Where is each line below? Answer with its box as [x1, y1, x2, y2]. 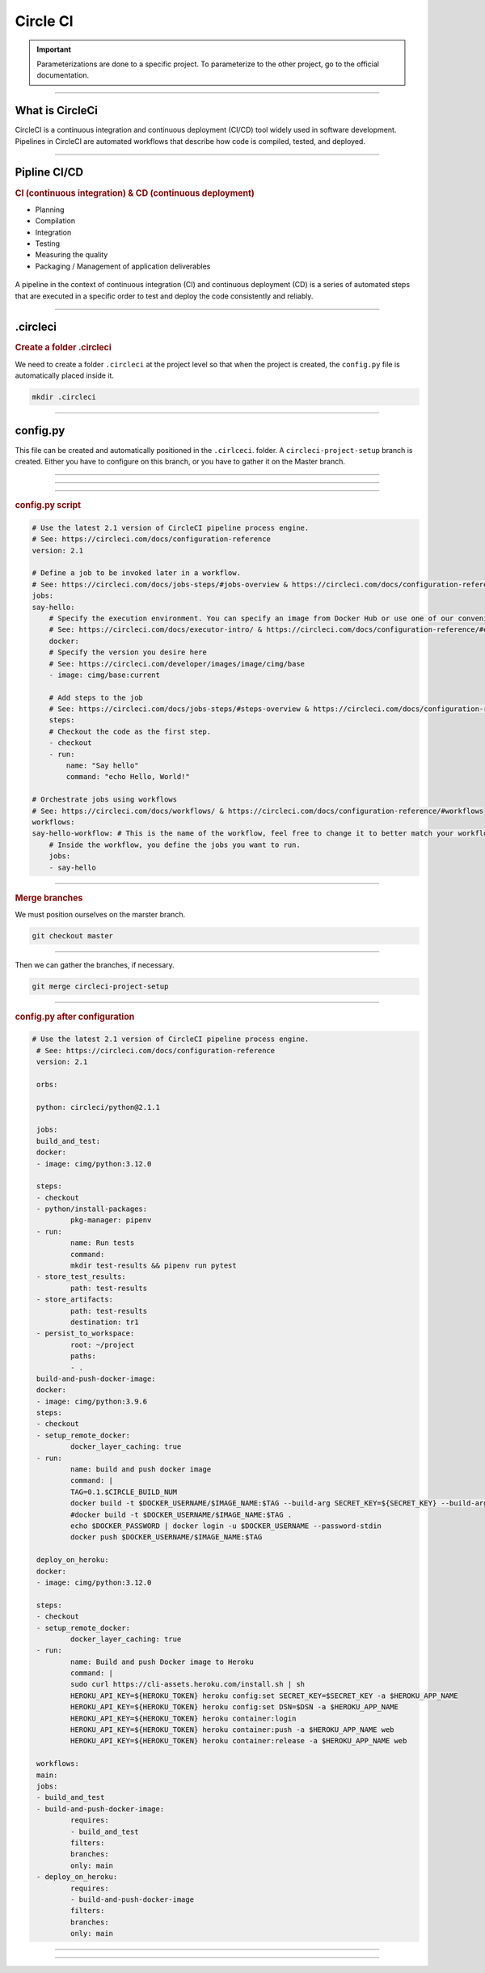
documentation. [36, 70, 90, 80]
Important [36, 44, 72, 54]
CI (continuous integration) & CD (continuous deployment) [15, 187, 255, 198]
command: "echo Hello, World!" [65, 773, 190, 781]
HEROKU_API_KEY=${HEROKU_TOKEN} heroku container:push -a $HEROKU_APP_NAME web [70, 1725, 395, 1734]
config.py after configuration [15, 1011, 135, 1022]
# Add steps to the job [48, 692, 143, 702]
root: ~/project [70, 1340, 135, 1349]
